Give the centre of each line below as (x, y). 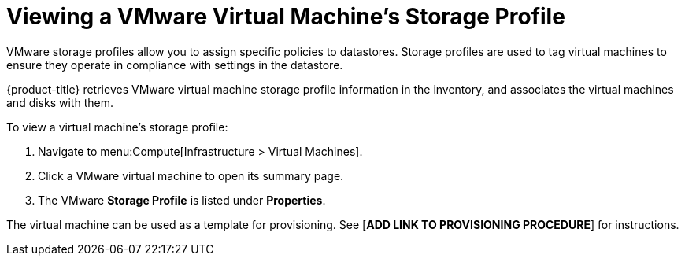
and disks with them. (60, 102)
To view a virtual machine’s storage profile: (117, 127)
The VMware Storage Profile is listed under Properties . (182, 200)
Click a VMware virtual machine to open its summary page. (191, 175)
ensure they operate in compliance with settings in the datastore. (175, 65)
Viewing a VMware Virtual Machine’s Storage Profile (286, 17)
